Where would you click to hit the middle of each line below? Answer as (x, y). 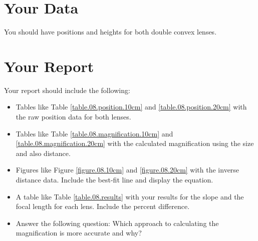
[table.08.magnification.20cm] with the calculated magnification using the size (135, 143)
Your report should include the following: (67, 90)
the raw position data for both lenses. (73, 117)
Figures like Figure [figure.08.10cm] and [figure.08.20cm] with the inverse (127, 170)
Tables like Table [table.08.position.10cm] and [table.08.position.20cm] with (131, 107)
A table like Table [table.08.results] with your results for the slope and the (130, 196)
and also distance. (43, 153)
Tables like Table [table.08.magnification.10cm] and (94, 133)
